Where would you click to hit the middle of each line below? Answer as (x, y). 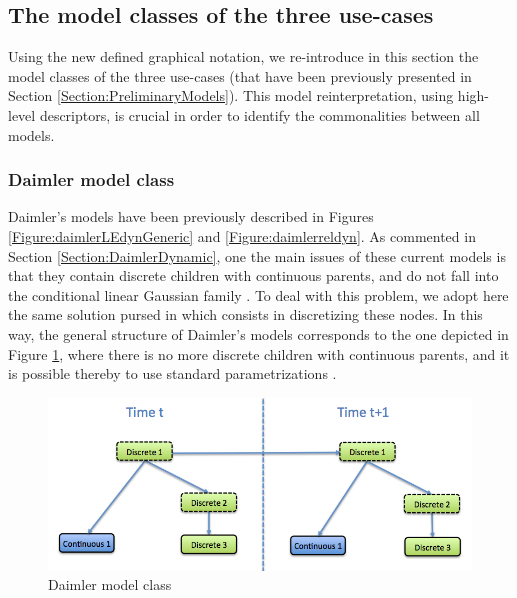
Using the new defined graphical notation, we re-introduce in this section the (243, 56)
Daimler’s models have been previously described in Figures (191, 216)
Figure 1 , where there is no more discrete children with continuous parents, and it (259, 353)
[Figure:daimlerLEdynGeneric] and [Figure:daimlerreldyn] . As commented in (242, 235)
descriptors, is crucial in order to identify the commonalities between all (259, 114)
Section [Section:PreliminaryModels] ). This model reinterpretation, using (231, 95)
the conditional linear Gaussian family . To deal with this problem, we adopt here (258, 294)
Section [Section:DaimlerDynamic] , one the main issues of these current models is (257, 255)
